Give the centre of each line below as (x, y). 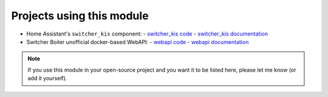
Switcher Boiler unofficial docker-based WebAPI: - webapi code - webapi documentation (138, 42)
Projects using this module (80, 16)
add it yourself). (47, 78)
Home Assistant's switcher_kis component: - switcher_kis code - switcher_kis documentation (147, 34)
